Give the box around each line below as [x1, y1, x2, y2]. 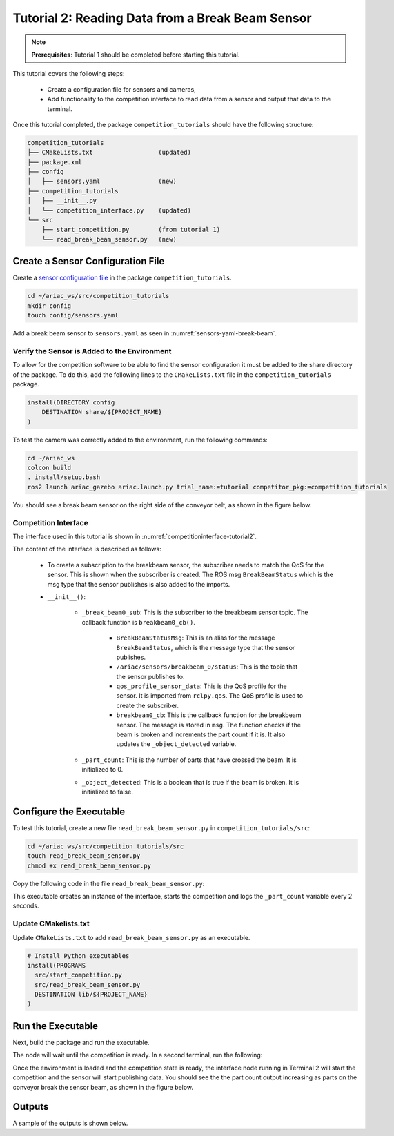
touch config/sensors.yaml [27, 311, 119, 320]
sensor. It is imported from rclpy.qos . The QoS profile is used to [116, 692, 304, 700]
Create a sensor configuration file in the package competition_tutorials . [12, 273, 232, 282]
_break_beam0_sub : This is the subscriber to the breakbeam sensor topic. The [81, 608, 308, 617]
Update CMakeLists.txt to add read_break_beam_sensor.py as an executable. [12, 933, 250, 941]
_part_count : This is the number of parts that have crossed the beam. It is [81, 756, 297, 764]
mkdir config [27, 302, 72, 310]
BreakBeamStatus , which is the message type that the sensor [116, 643, 295, 652]
